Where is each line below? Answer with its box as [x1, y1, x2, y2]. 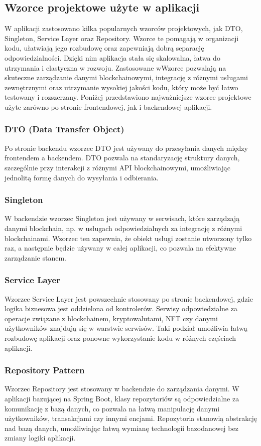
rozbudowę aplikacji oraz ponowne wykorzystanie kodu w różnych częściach [5, 332, 236, 343]
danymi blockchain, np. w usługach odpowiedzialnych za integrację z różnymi [5, 222, 242, 233]
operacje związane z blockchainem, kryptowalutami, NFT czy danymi [5, 313, 218, 323]
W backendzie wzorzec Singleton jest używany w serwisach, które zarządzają [5, 213, 240, 224]
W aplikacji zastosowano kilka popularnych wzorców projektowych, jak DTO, [5, 23, 243, 34]
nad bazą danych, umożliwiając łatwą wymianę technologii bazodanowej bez [5, 422, 238, 433]
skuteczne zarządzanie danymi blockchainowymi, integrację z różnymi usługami [5, 72, 248, 83]
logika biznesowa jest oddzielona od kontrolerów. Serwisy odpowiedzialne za [5, 303, 237, 314]
